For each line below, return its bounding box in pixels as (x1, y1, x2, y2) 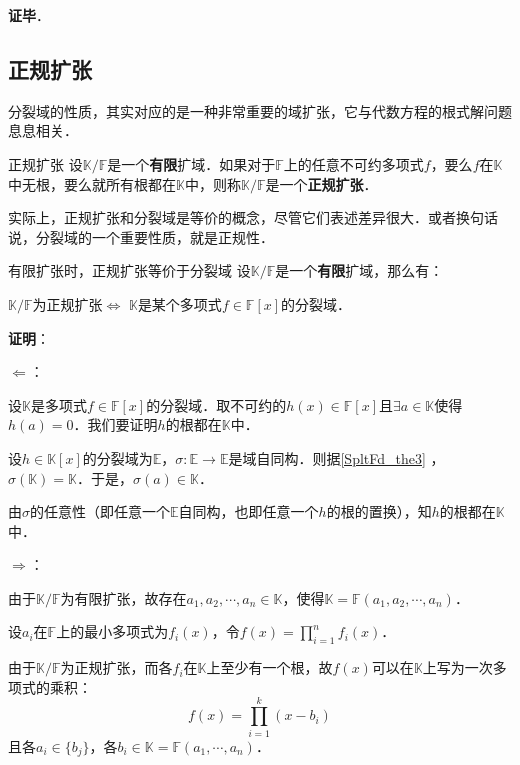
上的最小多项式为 (56, 621, 169, 642)
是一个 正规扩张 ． (265, 173, 378, 194)
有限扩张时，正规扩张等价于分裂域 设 (8, 260, 251, 281)
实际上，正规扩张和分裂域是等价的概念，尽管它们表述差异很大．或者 (8, 207, 456, 228)
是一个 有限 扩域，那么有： (275, 260, 444, 281)
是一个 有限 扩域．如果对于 (107, 153, 276, 174)
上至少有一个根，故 (206, 657, 333, 678)
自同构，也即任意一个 (178, 501, 319, 522)
